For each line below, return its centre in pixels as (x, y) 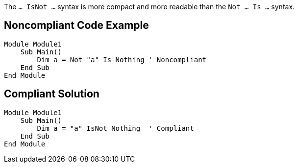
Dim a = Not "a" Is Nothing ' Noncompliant (122, 60)
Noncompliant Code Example (76, 25)
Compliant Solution (52, 94)
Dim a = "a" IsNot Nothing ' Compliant (115, 128)
